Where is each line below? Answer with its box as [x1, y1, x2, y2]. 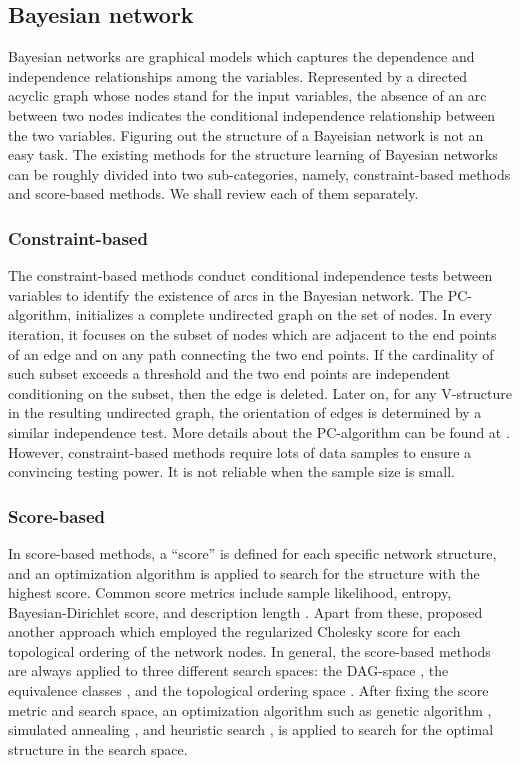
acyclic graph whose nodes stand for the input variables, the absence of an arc [8, 85, 487, 106]
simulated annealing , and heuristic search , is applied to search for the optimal [8, 719, 494, 740]
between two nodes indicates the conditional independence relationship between [8, 104, 496, 125]
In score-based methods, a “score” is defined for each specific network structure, [8, 542, 497, 563]
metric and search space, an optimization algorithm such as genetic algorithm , [8, 699, 492, 720]
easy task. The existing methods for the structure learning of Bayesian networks [8, 144, 498, 165]
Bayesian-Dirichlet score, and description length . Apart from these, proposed [8, 601, 483, 622]
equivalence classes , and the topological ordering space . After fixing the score [8, 680, 489, 701]
